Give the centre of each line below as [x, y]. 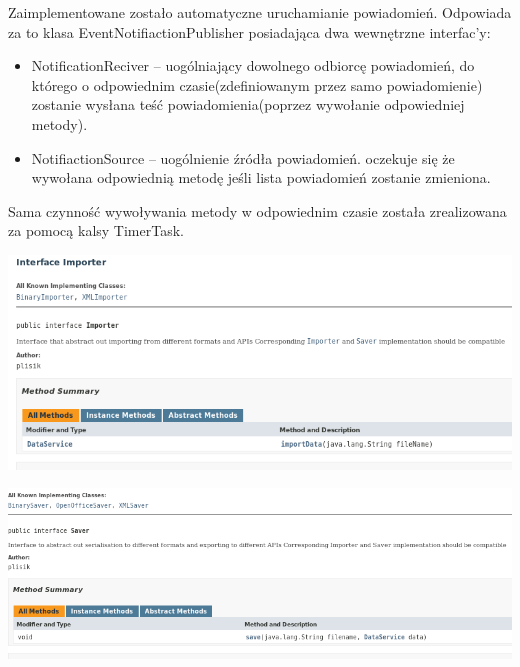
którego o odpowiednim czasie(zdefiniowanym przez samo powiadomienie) [257, 84]
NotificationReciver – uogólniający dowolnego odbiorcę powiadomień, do [253, 65]
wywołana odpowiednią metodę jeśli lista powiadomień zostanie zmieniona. [261, 177]
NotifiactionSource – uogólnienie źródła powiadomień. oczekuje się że [243, 157]
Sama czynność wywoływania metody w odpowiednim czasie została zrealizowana [257, 210]
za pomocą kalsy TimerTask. [96, 230]
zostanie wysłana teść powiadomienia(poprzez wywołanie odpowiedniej [248, 104]
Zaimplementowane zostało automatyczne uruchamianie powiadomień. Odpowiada [260, 12]
